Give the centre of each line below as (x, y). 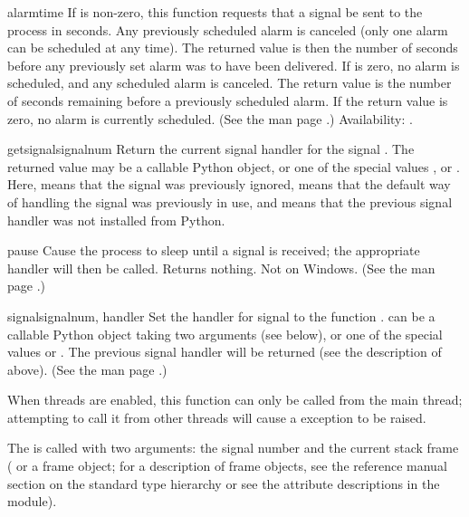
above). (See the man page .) (87, 369)
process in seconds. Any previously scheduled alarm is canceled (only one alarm (228, 29)
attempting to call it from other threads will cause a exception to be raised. (217, 417)
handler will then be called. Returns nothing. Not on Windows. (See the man (221, 268)
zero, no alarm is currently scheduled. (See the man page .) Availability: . (210, 118)
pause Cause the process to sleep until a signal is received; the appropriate (214, 250)
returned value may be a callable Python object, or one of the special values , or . (234, 166)
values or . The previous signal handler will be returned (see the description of (225, 352)
